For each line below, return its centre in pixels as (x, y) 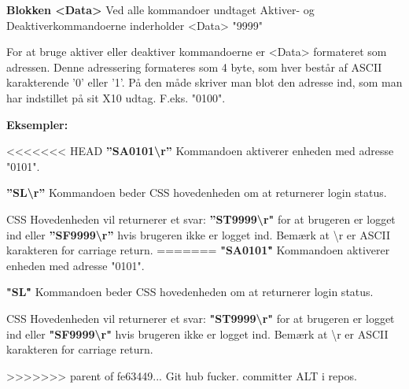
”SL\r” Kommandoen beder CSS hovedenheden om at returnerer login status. (197, 193)
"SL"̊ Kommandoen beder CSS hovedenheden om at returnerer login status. (190, 292)
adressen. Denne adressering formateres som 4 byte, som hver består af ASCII (194, 67)
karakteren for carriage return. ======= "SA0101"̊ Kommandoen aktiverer (198, 250)
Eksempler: (37, 124)
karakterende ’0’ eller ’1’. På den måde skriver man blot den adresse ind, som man (204, 82)
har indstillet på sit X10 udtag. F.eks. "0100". (116, 97)
